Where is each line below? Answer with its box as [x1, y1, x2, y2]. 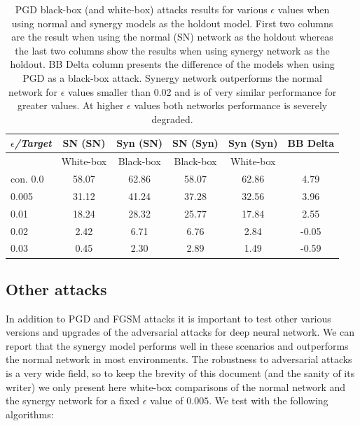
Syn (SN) [116, 136, 163, 150]
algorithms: [6, 406, 54, 421]
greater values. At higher [17, 98, 124, 113]
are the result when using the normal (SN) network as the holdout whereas [11, 29, 333, 44]
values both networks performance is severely [134, 98, 328, 113]
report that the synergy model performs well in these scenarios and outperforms [6, 338, 349, 353]
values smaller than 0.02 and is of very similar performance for [67, 84, 337, 99]
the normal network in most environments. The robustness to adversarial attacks [6, 352, 352, 367]
